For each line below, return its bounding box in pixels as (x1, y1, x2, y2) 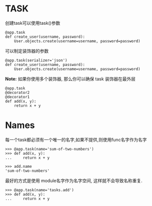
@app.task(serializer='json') (5, 58, 68, 63)
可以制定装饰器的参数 (5, 48, 49, 54)
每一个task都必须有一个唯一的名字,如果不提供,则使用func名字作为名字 (5, 137, 147, 142)
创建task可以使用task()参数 (5, 20, 60, 26)
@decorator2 (5, 90, 30, 95)
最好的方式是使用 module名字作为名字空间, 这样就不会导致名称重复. (5, 177, 143, 184)
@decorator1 (5, 94, 30, 99)
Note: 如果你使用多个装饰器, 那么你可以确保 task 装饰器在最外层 (5, 75, 136, 82)
